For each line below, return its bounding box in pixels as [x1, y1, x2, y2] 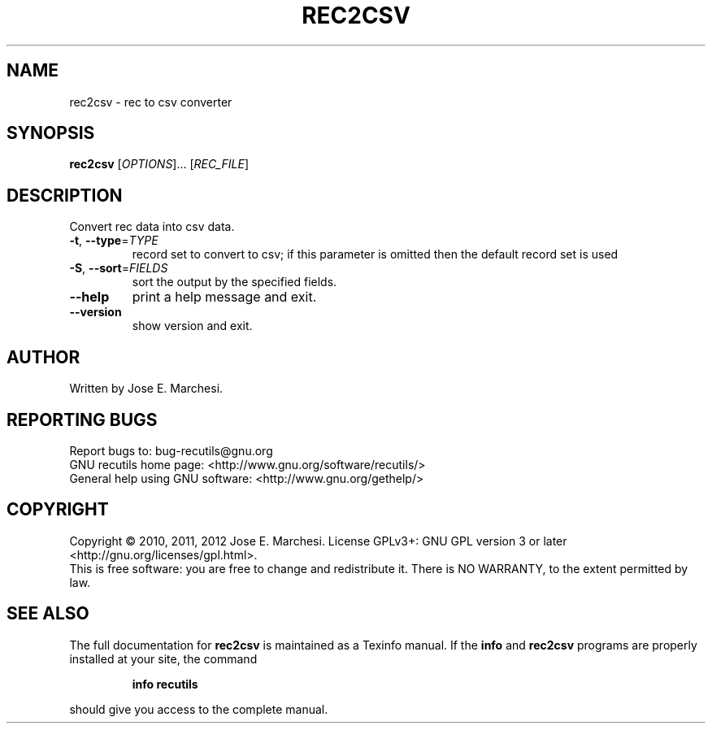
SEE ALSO [7, 603, 89, 624]
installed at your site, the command [69, 651, 258, 666]
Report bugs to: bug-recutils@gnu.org [69, 443, 273, 458]
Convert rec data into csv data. [69, 219, 235, 234]
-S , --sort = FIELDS [69, 261, 168, 276]
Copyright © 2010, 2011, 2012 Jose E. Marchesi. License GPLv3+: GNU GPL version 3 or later [69, 533, 567, 548]
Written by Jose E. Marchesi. [69, 381, 224, 396]
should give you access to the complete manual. [69, 702, 328, 716]
